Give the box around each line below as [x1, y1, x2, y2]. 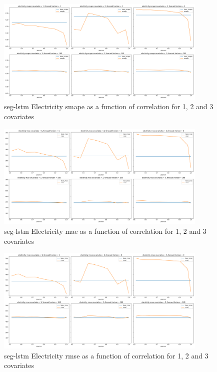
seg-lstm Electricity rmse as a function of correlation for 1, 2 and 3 [4, 350, 208, 360]
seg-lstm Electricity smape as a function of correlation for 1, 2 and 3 [4, 101, 213, 112]
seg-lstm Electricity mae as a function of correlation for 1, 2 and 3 [4, 225, 206, 236]
